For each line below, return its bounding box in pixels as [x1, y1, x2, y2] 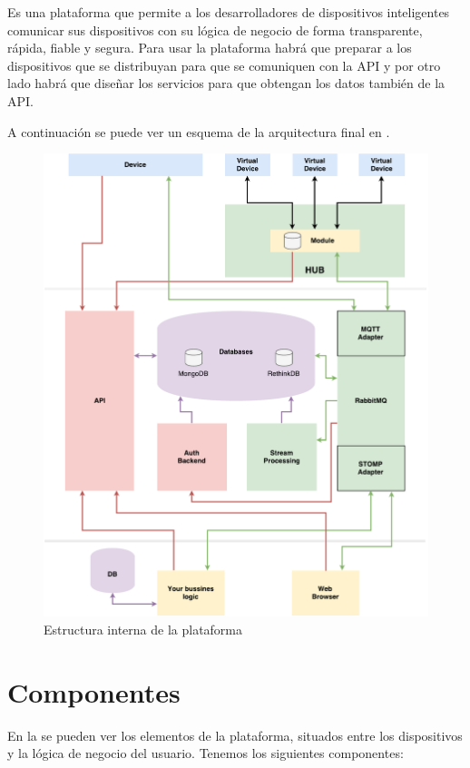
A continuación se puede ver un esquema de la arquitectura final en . [7, 122, 390, 141]
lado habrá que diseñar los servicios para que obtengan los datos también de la [7, 74, 446, 93]
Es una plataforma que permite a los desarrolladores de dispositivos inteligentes [7, 3, 450, 21]
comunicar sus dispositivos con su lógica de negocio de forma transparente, [7, 20, 423, 39]
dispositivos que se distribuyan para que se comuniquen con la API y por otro [7, 55, 441, 74]
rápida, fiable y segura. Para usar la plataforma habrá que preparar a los [7, 38, 412, 57]
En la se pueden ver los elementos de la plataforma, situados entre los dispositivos [7, 725, 463, 744]
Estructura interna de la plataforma [44, 619, 243, 638]
